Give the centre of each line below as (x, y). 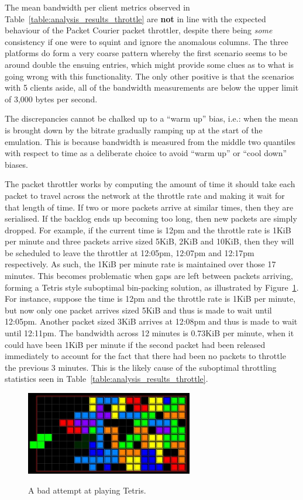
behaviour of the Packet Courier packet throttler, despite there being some (139, 30)
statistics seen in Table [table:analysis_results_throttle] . (106, 379)
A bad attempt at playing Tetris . (87, 490)
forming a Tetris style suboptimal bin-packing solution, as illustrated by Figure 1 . (152, 287)
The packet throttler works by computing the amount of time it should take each (150, 184)
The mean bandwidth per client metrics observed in (97, 7)
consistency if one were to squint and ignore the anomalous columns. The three (147, 41)
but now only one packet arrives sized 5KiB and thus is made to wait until (138, 310)
